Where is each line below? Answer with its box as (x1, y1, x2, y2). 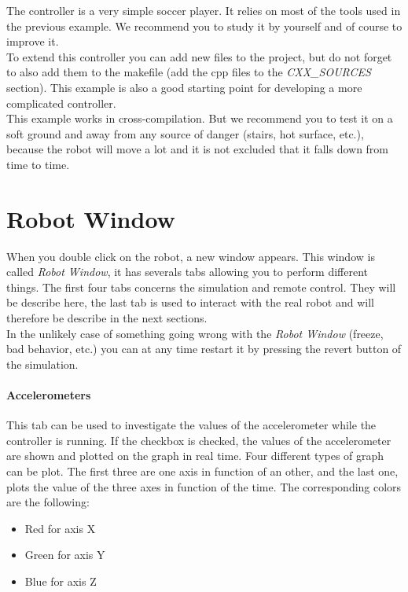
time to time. (6, 156, 70, 172)
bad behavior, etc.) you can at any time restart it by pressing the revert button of (6, 340, 402, 357)
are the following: (6, 494, 90, 510)
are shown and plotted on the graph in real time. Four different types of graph (6, 447, 384, 464)
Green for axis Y (24, 546, 105, 563)
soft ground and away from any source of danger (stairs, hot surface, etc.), (6, 125, 364, 142)
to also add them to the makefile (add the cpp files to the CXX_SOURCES (6, 64, 371, 80)
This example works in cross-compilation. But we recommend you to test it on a (6, 110, 393, 127)
